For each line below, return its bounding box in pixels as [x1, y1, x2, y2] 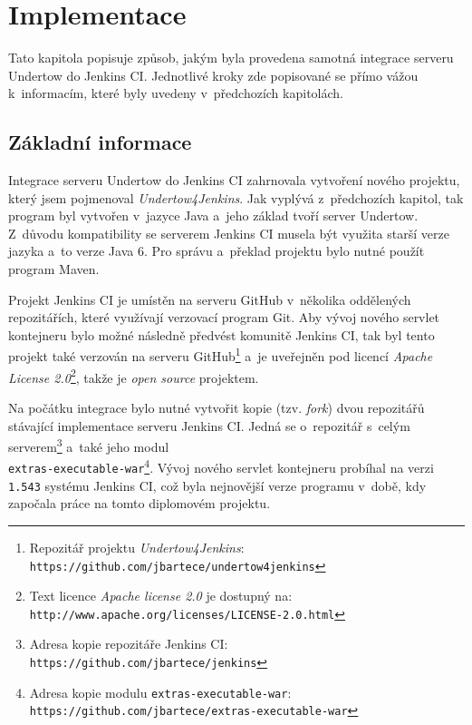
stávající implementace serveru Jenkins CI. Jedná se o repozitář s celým [8, 416, 410, 435]
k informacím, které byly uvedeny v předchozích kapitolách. [8, 83, 343, 103]
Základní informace [8, 128, 192, 156]
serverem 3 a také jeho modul [8, 435, 169, 456]
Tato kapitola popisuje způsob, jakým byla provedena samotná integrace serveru [8, 48, 454, 67]
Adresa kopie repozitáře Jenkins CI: [29, 634, 228, 653]
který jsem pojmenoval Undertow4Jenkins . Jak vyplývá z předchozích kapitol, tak [8, 188, 464, 207]
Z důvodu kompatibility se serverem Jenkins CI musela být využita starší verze [8, 223, 449, 242]
